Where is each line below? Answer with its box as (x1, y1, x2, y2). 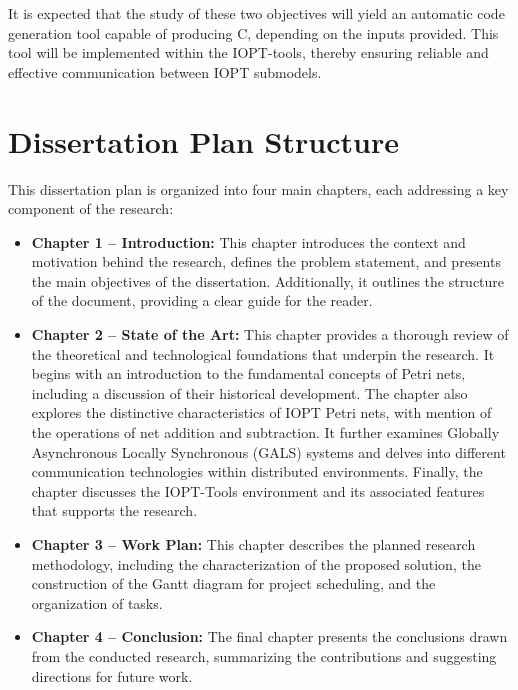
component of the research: (8, 198, 174, 219)
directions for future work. (31, 665, 193, 686)
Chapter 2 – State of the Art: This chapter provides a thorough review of (31, 324, 509, 345)
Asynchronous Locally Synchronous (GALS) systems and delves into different (31, 441, 506, 462)
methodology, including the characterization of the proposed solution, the (31, 553, 481, 574)
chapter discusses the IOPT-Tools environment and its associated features (31, 480, 485, 501)
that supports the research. (31, 500, 198, 521)
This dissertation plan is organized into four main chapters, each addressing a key (8, 178, 509, 199)
